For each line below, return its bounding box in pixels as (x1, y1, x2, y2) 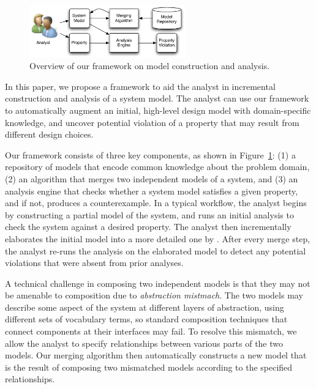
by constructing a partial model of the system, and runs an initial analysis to (5, 208, 294, 221)
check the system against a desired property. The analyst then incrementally (5, 220, 292, 233)
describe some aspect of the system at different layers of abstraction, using (5, 300, 284, 313)
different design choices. (5, 128, 94, 141)
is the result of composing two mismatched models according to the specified (5, 360, 293, 373)
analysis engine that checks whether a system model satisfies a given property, (5, 184, 298, 197)
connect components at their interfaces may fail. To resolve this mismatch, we (5, 325, 297, 338)
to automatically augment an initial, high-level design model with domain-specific (5, 103, 311, 116)
